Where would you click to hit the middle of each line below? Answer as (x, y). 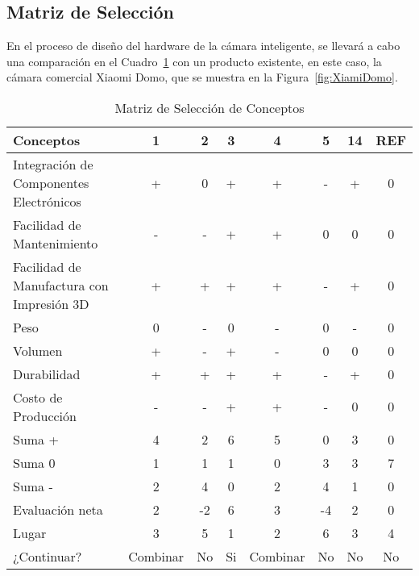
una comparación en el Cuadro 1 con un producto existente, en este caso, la (194, 61)
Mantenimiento (56, 243)
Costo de (38, 397)
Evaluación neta (58, 509)
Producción (45, 415)
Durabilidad (47, 374)
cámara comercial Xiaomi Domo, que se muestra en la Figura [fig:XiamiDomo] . (202, 77)
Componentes (51, 182)
